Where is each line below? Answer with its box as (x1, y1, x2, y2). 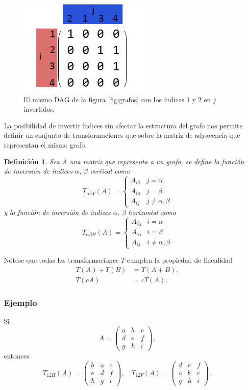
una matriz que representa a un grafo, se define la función (69, 156, 244, 166)
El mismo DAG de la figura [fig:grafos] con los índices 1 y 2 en (24, 94, 211, 104)
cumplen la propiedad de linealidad (127, 255, 233, 265)
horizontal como (128, 207, 176, 217)
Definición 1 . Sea (4, 156, 60, 166)
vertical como (90, 166, 130, 176)
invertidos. (24, 104, 55, 114)
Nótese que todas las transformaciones (4, 255, 119, 265)
